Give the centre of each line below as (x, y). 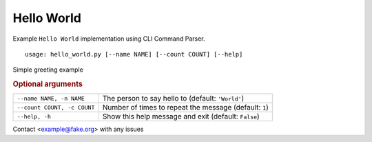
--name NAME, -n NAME (51, 98)
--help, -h (34, 116)
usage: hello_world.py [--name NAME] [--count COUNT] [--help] (134, 54)
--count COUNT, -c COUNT (56, 107)
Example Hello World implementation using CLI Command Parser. (109, 39)
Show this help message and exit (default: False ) (181, 116)
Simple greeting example (48, 70)
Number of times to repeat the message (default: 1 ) (185, 108)
